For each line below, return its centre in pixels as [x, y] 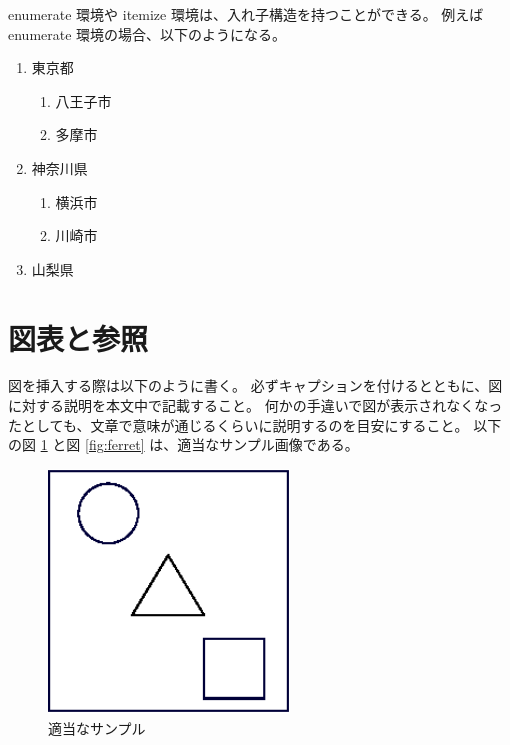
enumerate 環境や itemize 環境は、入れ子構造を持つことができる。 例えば [246, 14]
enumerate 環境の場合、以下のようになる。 [147, 33]
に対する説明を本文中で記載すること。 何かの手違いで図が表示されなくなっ [255, 405]
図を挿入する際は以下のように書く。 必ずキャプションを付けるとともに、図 [255, 385]
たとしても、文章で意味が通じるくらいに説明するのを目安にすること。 [238, 424]
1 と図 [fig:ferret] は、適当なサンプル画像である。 [199, 444]
